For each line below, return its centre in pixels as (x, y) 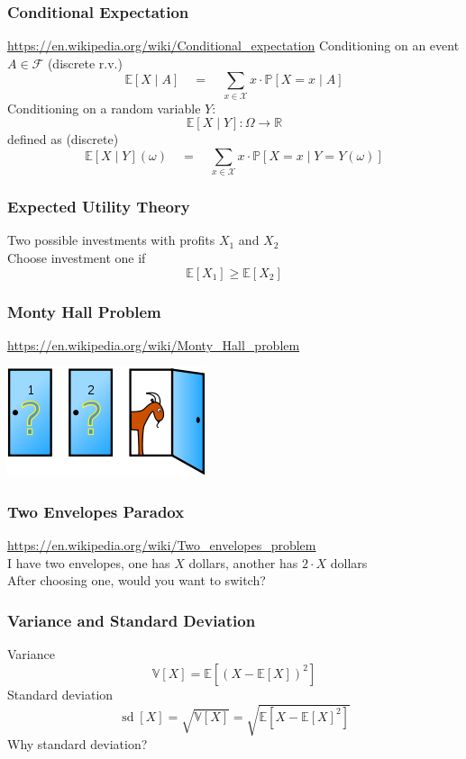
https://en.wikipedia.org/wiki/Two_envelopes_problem (162, 545)
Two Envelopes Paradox (96, 511)
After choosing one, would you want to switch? (137, 580)
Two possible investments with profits (111, 240)
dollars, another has (243, 562)
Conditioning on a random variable (104, 108)
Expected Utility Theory (99, 207)
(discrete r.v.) (85, 63)
